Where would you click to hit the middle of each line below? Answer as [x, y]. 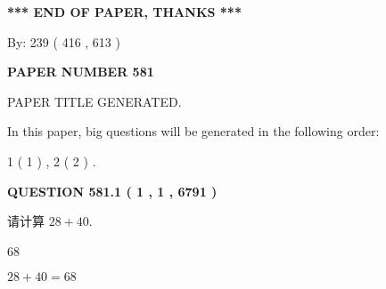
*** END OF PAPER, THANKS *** [124, 12]
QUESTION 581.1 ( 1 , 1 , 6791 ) [112, 191]
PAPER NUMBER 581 [81, 72]
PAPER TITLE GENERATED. [94, 101]
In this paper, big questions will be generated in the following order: [193, 131]
